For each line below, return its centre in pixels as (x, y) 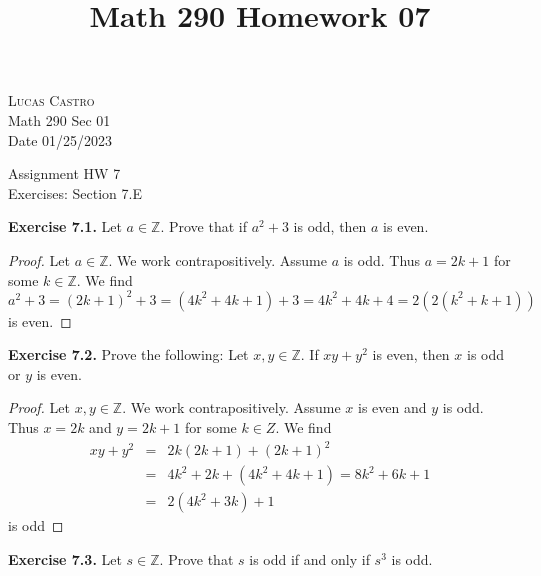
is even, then (411, 354)
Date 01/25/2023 (60, 139)
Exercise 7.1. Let (65, 226)
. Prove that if (204, 226)
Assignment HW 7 (64, 173)
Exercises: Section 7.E (75, 192)
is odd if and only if (309, 558)
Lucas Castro (51, 100)
